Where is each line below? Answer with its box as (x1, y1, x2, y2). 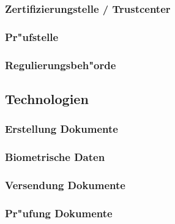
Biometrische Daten (5, 149, 105, 165)
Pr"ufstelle (5, 29, 59, 44)
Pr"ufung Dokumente (5, 205, 113, 220)
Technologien (5, 89, 89, 108)
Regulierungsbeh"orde (5, 57, 116, 72)
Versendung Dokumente (5, 177, 125, 192)
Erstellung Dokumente (5, 121, 118, 136)
